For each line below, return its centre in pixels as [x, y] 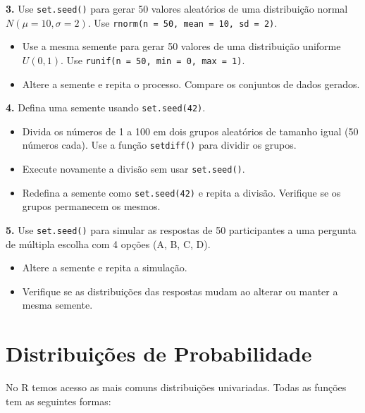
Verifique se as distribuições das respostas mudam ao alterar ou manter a [180, 291]
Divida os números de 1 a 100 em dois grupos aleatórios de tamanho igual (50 [190, 131]
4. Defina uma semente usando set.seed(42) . [106, 107]
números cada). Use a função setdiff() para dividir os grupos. [159, 145]
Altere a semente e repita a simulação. [105, 267]
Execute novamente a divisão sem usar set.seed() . [134, 169]
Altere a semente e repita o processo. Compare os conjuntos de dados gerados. [191, 84]
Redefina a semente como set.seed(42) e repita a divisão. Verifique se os [181, 192]
